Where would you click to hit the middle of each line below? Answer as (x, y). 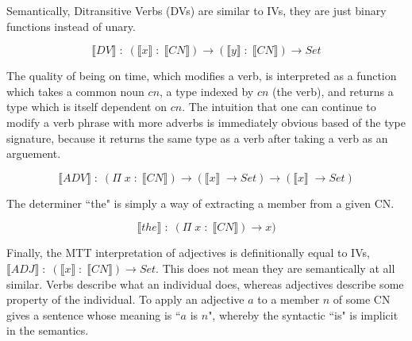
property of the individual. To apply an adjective (125, 299)
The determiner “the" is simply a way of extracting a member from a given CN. (200, 203)
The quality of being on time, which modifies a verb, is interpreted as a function (202, 76)
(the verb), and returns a (333, 91)
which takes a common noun (75, 91)
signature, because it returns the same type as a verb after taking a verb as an (197, 138)
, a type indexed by (207, 91)
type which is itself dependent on (87, 107)
